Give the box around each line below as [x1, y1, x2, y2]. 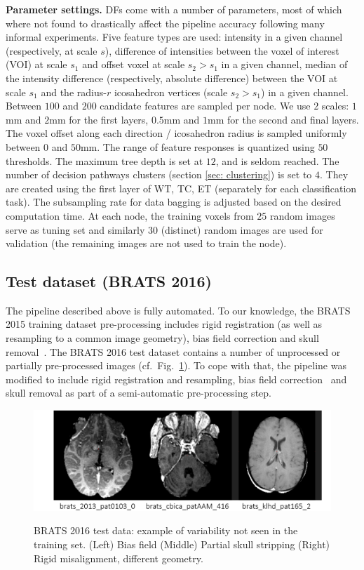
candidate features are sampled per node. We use [100, 98, 311, 113]
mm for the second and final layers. [208, 112, 359, 126]
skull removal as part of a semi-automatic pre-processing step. [6, 385, 271, 400]
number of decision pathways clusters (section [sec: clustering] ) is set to [6, 167, 312, 182]
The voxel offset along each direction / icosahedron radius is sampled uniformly [6, 126, 347, 140]
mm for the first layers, [49, 112, 149, 126]
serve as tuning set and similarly [6, 222, 145, 237]
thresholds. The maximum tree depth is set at [6, 153, 203, 168]
